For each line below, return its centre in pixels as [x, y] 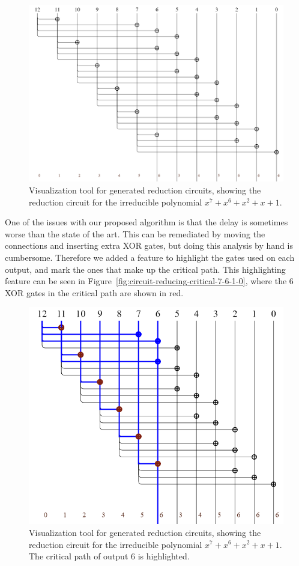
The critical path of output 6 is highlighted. [109, 556]
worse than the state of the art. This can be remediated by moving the [135, 233]
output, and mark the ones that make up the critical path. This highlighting [145, 269]
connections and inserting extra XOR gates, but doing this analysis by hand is [149, 245]
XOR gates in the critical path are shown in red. [94, 292]
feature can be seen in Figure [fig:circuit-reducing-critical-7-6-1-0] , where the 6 [149, 281]
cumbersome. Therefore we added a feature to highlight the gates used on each [150, 257]
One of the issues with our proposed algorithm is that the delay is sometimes [146, 222]
